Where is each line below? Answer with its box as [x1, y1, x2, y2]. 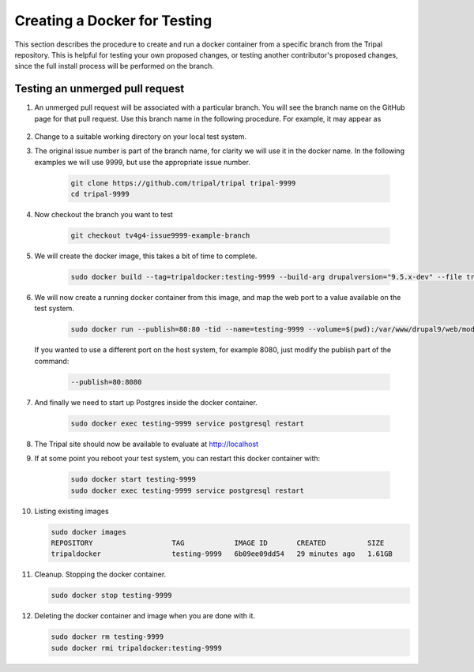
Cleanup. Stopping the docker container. [34, 569, 167, 580]
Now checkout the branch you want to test [34, 210, 173, 220]
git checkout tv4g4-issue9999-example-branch [70, 231, 250, 240]
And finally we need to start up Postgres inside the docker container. [34, 397, 258, 407]
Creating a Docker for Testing [14, 12, 213, 29]
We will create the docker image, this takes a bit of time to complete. [34, 251, 258, 261]
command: [34, 356, 70, 366]
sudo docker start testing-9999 [70, 475, 197, 484]
